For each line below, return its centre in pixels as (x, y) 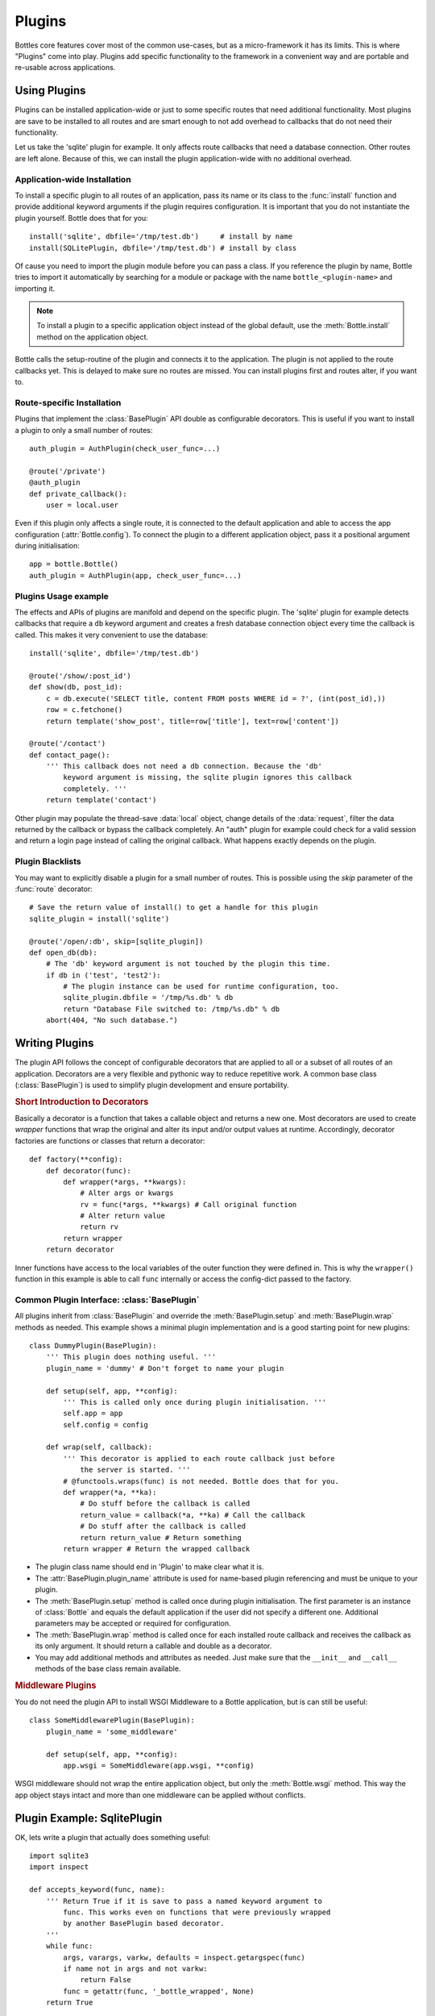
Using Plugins (50, 91)
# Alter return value (122, 1216)
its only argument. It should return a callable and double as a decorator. (153, 1646)
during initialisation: (48, 546)
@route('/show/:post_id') (81, 676)
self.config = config (106, 1425)
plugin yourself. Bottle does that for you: (81, 218)
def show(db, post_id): (76, 687)
